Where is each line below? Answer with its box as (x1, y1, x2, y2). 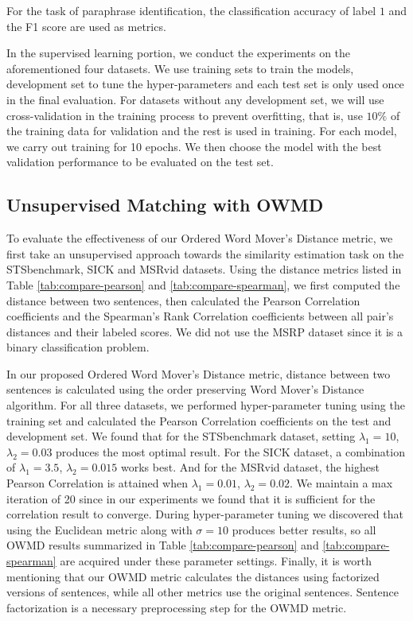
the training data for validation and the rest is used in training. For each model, (6, 122, 397, 139)
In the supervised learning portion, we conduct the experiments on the (6, 45, 351, 61)
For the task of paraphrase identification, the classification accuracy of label (6, 2, 376, 18)
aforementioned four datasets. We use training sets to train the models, (6, 60, 354, 76)
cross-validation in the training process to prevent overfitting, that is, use (6, 107, 363, 123)
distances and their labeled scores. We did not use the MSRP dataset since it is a (6, 323, 403, 340)
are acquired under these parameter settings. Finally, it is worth (60, 553, 372, 569)
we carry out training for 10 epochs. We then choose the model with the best (6, 138, 382, 154)
